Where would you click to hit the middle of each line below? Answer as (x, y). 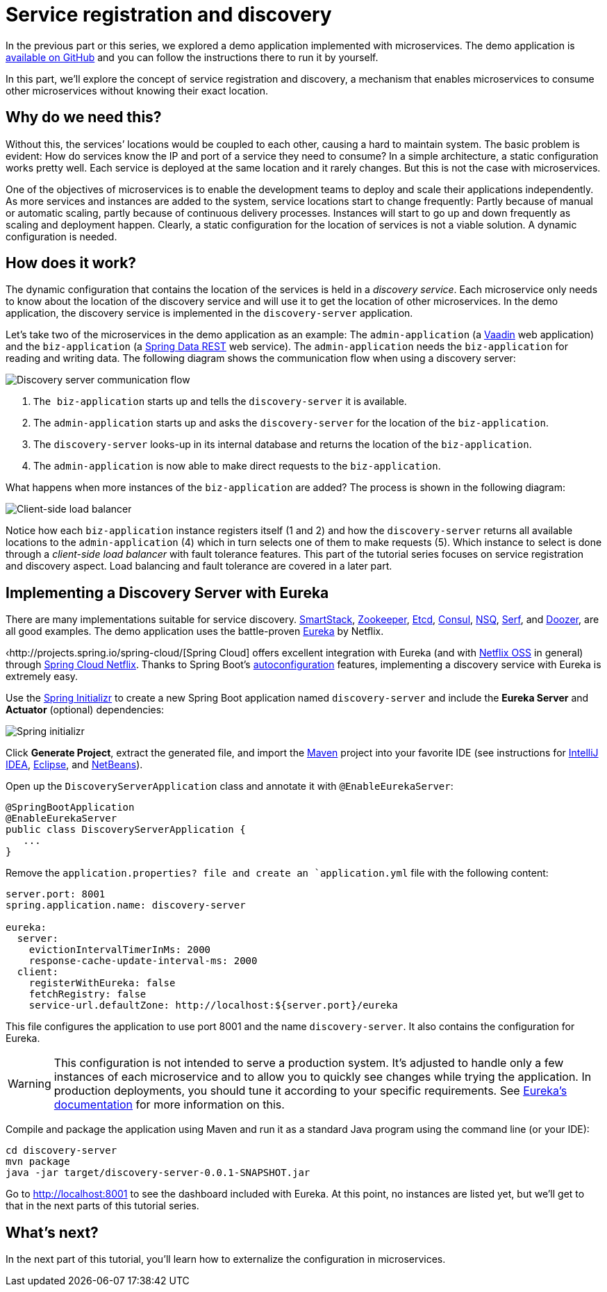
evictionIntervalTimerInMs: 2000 (120, 950)
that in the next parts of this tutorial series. (102, 1206)
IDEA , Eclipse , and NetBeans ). (74, 765)
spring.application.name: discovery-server (126, 905)
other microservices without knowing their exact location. (137, 90)
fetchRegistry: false (88, 994)
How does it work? (71, 263)
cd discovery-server (61, 1151)
